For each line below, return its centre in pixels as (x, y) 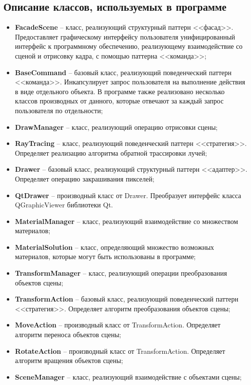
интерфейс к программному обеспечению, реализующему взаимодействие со (129, 46)
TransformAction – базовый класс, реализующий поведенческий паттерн (127, 299)
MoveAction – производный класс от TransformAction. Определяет (118, 325)
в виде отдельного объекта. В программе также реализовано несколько (120, 91)
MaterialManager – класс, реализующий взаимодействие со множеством (126, 221)
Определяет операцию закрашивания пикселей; (85, 178)
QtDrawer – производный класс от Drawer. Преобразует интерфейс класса (128, 195)
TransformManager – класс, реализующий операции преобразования (121, 273)
